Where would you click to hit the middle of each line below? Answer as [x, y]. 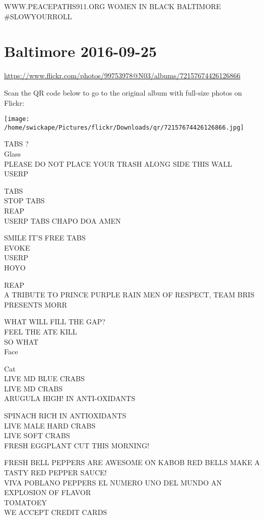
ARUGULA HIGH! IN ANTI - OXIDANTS [70, 398]
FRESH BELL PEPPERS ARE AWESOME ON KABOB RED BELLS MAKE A [132, 462]
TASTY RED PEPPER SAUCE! [56, 472]
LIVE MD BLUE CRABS [44, 378]
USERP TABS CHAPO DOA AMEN [63, 220]
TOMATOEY [26, 502]
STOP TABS [25, 201]
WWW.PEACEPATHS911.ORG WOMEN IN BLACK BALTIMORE [113, 6]
